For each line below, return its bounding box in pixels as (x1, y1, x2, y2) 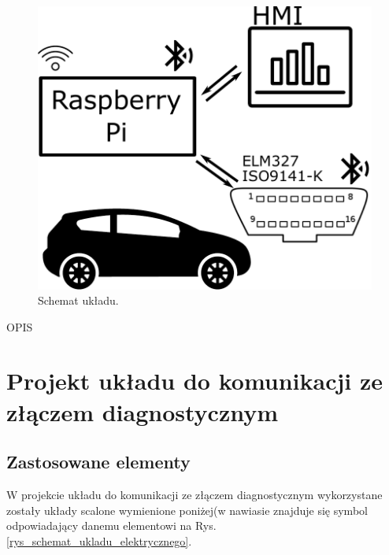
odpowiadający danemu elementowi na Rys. (6, 517, 217, 534)
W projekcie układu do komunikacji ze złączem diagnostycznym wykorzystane (6, 487, 383, 503)
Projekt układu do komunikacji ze (6, 364, 383, 397)
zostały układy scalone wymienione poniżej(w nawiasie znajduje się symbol (6, 501, 368, 518)
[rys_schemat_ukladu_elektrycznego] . (6, 532, 192, 549)
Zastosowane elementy (6, 450, 191, 474)
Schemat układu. (38, 292, 119, 309)
